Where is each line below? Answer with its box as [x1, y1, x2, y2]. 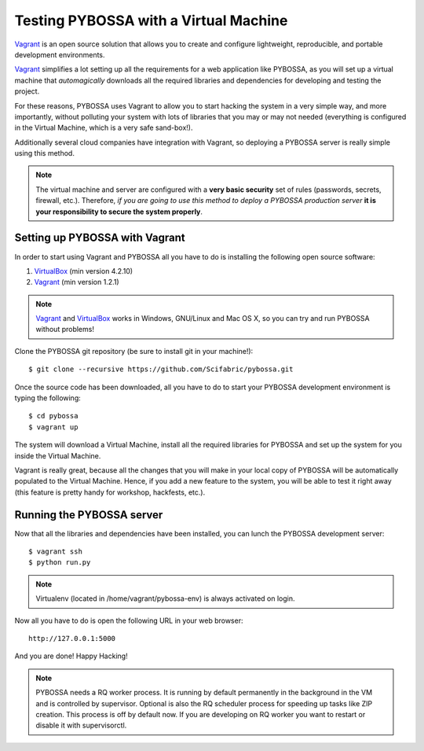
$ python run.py [28, 558, 91, 567]
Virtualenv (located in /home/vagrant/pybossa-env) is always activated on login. [35, 594, 295, 603]
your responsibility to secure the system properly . [35, 207, 203, 216]
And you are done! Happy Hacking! [14, 651, 129, 661]
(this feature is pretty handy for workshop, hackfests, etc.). [14, 488, 206, 497]
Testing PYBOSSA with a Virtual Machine [14, 12, 288, 29]
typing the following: [14, 393, 82, 403]
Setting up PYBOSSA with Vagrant [14, 231, 186, 245]
